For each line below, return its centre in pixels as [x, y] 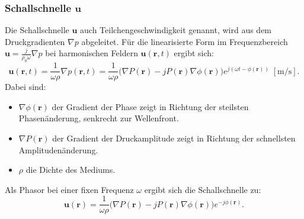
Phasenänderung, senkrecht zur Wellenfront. [99, 118]
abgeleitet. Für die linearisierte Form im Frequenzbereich [185, 41]
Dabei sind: [25, 87]
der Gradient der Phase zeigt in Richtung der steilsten [150, 106]
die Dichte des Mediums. [71, 170]
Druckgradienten [35, 41]
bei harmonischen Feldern [92, 53]
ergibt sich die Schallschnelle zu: [203, 189]
